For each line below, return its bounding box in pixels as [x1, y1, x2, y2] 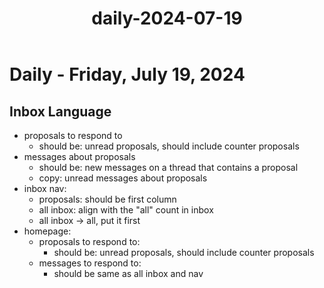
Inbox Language [9, 103, 112, 120]
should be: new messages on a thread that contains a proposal [38, 162, 299, 173]
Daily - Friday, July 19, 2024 [9, 63, 246, 86]
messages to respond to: [38, 257, 142, 269]
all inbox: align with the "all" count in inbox [38, 204, 214, 216]
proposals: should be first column [38, 193, 177, 205]
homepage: [23, 225, 72, 237]
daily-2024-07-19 [91, 7, 243, 30]
